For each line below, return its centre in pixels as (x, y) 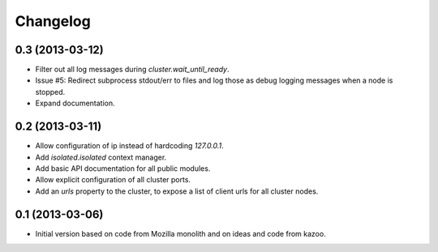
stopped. (50, 92)
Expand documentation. (75, 103)
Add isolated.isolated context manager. (101, 157)
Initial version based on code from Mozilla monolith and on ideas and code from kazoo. (180, 233)
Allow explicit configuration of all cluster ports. (113, 180)
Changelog (53, 21)
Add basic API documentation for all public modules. (123, 168)
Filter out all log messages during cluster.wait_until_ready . (132, 70)
